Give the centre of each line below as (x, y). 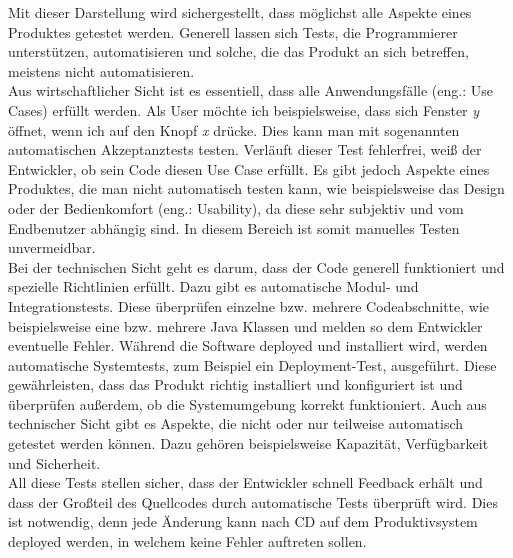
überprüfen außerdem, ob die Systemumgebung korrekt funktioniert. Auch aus (247, 403)
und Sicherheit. (54, 462)
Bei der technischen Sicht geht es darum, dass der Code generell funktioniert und (256, 266)
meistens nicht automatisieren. (101, 70)
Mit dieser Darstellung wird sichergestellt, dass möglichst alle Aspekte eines (240, 12)
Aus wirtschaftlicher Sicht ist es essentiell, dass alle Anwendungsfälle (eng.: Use (250, 90)
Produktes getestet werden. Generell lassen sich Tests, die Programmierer (233, 31)
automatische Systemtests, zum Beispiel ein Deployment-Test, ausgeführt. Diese (252, 364)
